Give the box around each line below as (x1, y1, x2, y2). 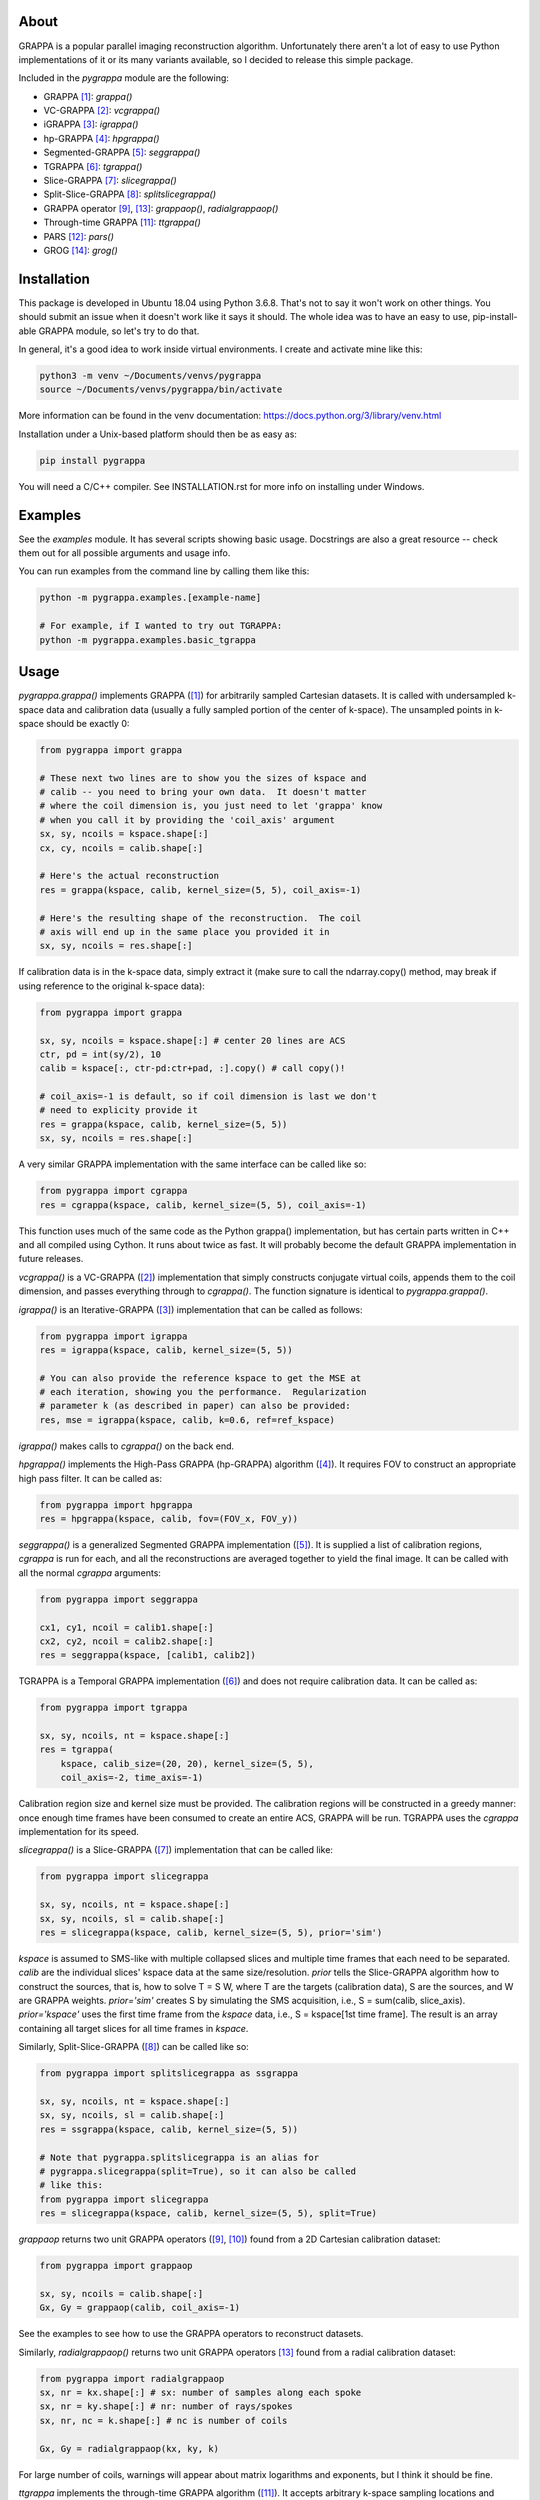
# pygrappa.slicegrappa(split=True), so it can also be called (39, 2165, 357, 2177)
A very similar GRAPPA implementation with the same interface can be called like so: (18, 1158, 367, 1170)
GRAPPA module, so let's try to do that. (38, 325, 200, 337)
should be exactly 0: (46, 717, 130, 729)
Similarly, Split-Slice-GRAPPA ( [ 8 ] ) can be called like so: (18, 2041, 249, 2053)
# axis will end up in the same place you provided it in (39, 926, 330, 937)
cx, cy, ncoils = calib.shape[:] (39, 842, 204, 854)
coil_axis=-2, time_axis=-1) (60, 1772, 204, 1784)
